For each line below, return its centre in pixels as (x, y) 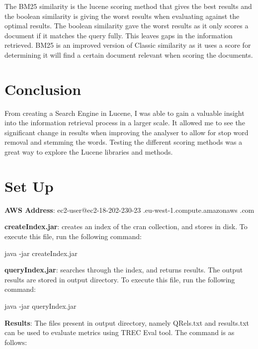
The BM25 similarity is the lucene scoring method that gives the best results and (128, 6)
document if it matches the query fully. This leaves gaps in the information (119, 35)
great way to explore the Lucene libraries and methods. (89, 152)
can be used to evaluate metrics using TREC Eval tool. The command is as (120, 332)
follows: (16, 342)
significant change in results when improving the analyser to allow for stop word (127, 132)
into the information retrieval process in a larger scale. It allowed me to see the (125, 123)
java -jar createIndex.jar (41, 253)
